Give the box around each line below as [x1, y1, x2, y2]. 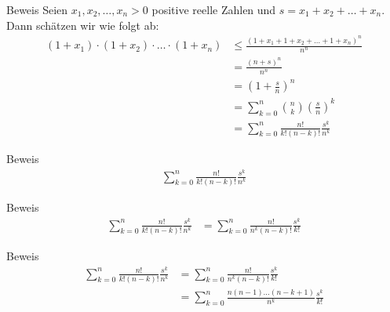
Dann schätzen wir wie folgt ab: [6, 16, 159, 33]
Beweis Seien [6, 2, 68, 17]
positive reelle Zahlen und [151, 2, 276, 17]
